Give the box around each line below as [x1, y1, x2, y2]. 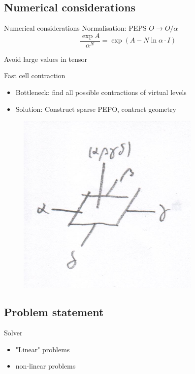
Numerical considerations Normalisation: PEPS [4, 23, 147, 33]
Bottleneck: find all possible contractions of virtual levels [15, 87, 187, 97]
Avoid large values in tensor [4, 53, 88, 64]
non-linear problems [15, 361, 76, 371]
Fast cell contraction [4, 70, 65, 81]
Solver [4, 327, 23, 338]
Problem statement [4, 304, 104, 320]
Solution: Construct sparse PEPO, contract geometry [15, 103, 176, 114]
